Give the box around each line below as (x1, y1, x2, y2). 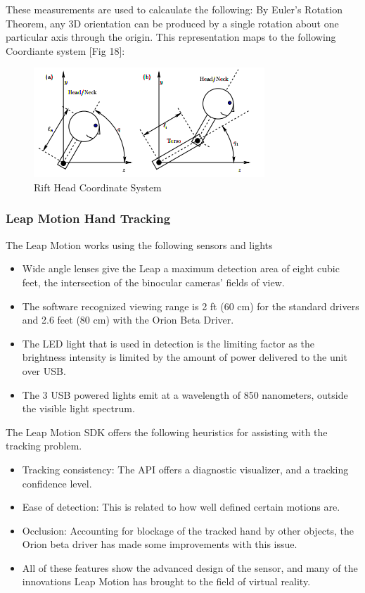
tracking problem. (6, 438, 82, 453)
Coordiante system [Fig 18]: (6, 43, 125, 58)
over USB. (22, 363, 66, 378)
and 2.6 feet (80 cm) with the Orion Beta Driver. (22, 312, 234, 327)
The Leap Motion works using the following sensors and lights (6, 237, 273, 252)
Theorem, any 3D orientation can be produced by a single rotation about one (6, 15, 339, 30)
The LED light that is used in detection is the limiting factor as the (22, 336, 314, 350)
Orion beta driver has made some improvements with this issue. (22, 537, 297, 551)
